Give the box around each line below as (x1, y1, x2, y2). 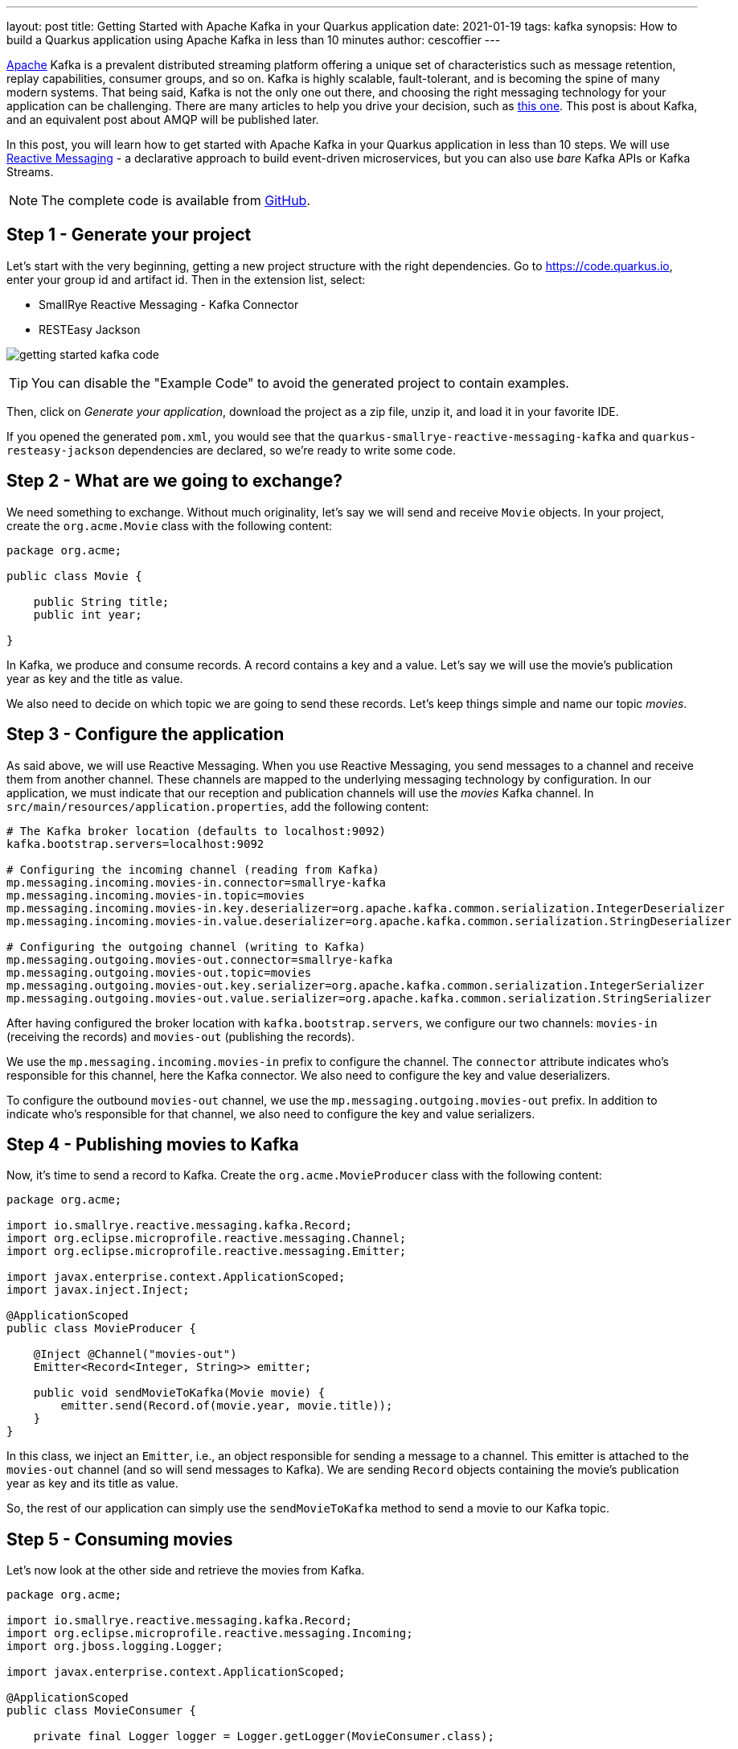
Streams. (6, 165, 54, 179)
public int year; (33, 607, 142, 621)
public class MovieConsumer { (6, 1704, 197, 1718)
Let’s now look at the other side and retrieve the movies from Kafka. (6, 1563, 365, 1578)
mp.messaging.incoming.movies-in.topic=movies (6, 888, 305, 902)
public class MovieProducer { (6, 1322, 197, 1335)
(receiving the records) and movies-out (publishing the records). (6, 1029, 355, 1043)
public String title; (33, 595, 170, 608)
